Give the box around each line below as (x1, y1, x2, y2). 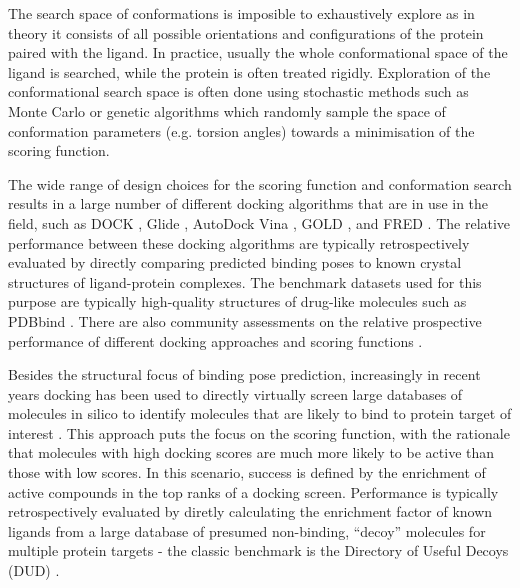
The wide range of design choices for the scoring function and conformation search (8, 173, 512, 194)
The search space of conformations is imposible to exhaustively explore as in (8, 3, 475, 23)
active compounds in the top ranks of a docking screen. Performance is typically (8, 481, 499, 502)
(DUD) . (8, 560, 60, 581)
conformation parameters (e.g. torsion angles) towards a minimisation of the (8, 120, 475, 141)
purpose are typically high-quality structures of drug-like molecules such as (8, 291, 467, 312)
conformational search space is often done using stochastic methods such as (8, 81, 469, 102)
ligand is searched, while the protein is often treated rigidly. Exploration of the (8, 61, 491, 82)
